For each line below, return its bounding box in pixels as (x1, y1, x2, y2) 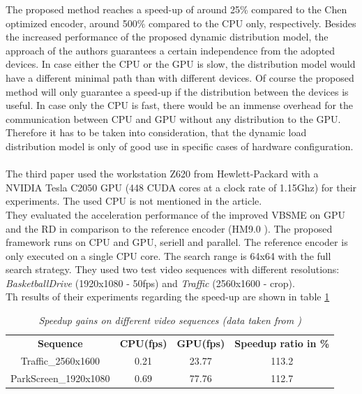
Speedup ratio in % (234, 335, 330, 350)
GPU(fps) (176, 335, 225, 350)
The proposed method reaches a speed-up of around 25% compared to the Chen (6, 2, 347, 16)
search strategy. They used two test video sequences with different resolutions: (6, 262, 340, 277)
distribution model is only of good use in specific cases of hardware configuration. (6, 138, 354, 153)
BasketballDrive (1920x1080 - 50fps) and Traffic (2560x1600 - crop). (6, 275, 295, 290)
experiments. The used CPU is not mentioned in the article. (6, 194, 262, 208)
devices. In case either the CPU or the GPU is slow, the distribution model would (6, 57, 356, 71)
